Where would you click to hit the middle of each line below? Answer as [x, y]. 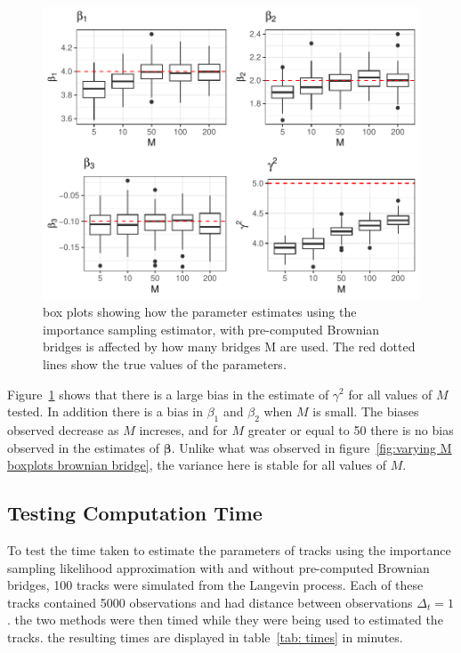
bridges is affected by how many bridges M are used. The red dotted [229, 347]
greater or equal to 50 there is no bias [351, 429]
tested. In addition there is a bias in [105, 411]
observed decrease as [63, 429]
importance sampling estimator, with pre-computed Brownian [211, 329]
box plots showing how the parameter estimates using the [200, 312]
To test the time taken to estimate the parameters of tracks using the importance [229, 549]
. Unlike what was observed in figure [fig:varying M [311, 447]
